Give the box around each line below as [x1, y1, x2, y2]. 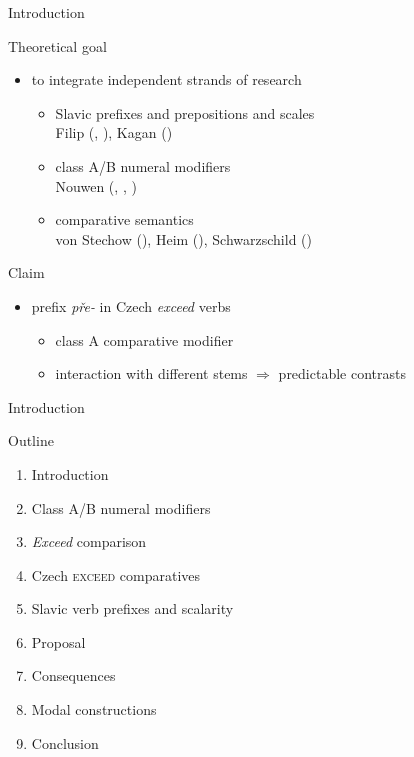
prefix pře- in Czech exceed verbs [31, 295, 231, 316]
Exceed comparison [31, 531, 147, 552]
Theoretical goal [8, 35, 107, 56]
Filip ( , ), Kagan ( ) [55, 122, 173, 143]
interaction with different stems [55, 363, 248, 384]
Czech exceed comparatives [31, 564, 201, 585]
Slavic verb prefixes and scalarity [31, 598, 234, 619]
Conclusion [31, 732, 99, 753]
